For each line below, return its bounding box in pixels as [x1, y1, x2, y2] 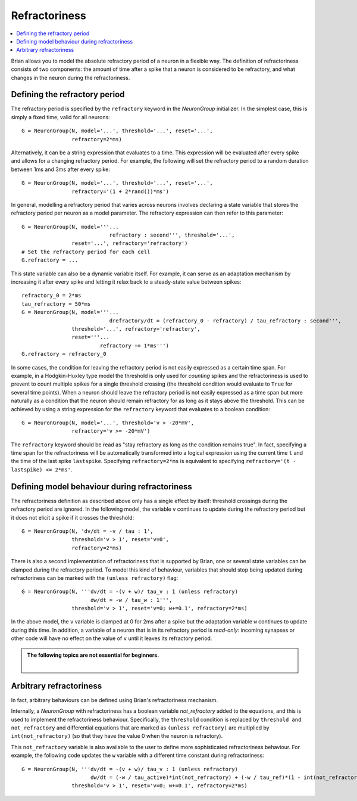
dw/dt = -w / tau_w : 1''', [90, 597, 173, 603]
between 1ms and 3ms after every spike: [11, 166, 110, 173]
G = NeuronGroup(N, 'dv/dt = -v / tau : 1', [21, 527, 154, 535]
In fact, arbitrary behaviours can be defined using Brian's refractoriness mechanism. [11, 696, 218, 703]
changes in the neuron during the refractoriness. [11, 74, 130, 81]
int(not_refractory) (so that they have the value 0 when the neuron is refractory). [11, 732, 223, 740]
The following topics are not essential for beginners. [27, 651, 159, 659]
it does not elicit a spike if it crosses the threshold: [11, 514, 134, 521]
